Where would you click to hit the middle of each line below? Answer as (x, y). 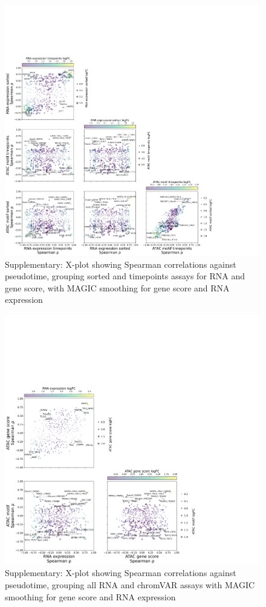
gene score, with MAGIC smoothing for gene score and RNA (117, 287)
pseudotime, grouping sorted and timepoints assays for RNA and (125, 276)
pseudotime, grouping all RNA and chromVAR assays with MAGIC (130, 585)
